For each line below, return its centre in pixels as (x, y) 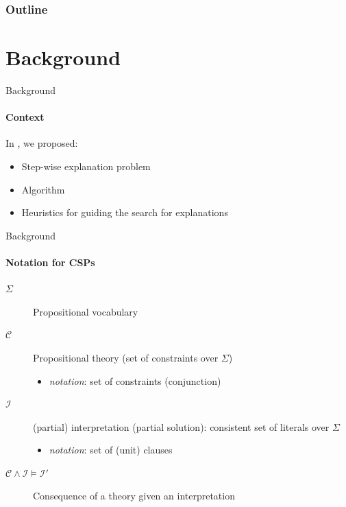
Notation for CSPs (50, 262)
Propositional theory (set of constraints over (126, 357)
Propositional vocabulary (86, 311)
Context (25, 117)
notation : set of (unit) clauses (111, 450)
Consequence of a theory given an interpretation (134, 496)
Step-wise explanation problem (86, 166)
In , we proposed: (42, 143)
